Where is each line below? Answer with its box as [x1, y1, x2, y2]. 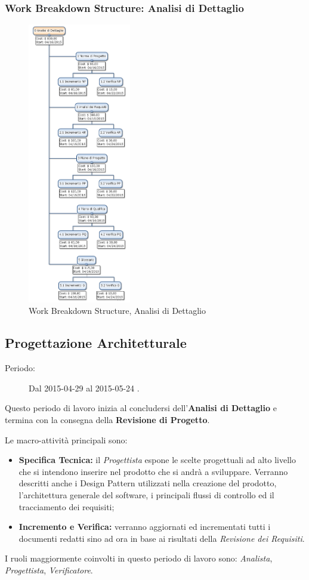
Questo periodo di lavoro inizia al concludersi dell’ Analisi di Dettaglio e [5, 402, 277, 414]
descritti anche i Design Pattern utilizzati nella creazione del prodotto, [18, 477, 277, 489]
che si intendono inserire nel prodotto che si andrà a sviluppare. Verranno [18, 465, 288, 477]
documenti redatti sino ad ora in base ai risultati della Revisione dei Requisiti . [18, 532, 305, 544]
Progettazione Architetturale [5, 334, 187, 352]
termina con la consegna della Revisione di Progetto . [5, 413, 210, 425]
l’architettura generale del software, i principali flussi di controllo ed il [18, 488, 274, 501]
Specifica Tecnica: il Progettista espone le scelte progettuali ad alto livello [18, 453, 296, 466]
